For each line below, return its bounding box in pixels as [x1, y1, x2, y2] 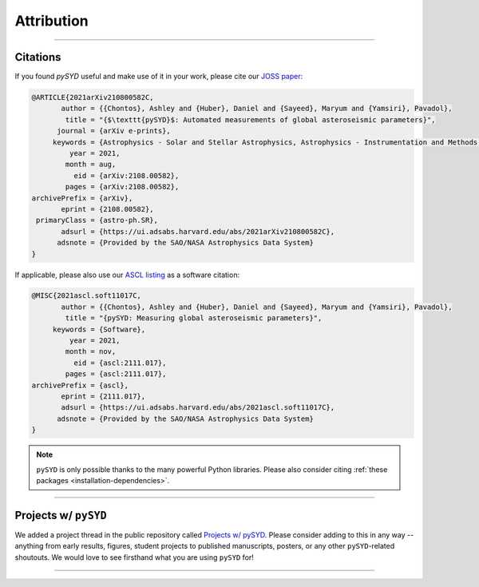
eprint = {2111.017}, [61, 392, 146, 401]
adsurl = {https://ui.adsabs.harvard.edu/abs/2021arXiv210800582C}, [61, 227, 335, 236]
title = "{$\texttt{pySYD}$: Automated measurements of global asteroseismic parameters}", [65, 115, 436, 124]
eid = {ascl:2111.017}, [73, 358, 167, 367]
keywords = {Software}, [52, 324, 146, 334]
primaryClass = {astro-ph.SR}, [36, 216, 159, 225]
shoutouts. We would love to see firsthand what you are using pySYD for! [14, 552, 255, 562]
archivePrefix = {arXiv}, [31, 193, 133, 203]
